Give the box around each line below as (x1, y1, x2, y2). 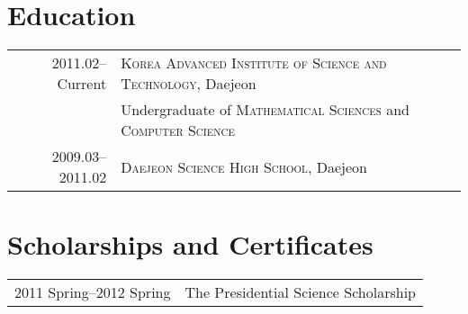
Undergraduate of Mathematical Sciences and (121, 99, 409, 121)
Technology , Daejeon (121, 73, 256, 94)
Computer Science (121, 120, 235, 141)
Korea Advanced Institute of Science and (121, 52, 387, 74)
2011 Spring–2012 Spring (14, 282, 171, 303)
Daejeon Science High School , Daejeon (121, 156, 367, 177)
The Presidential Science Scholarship (184, 282, 416, 303)
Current (57, 73, 107, 94)
